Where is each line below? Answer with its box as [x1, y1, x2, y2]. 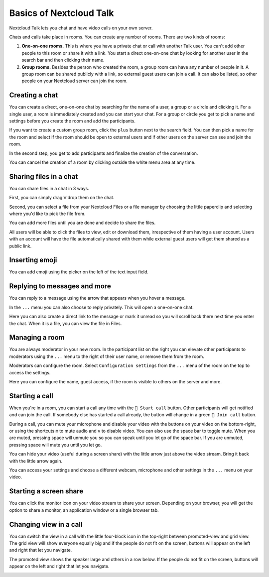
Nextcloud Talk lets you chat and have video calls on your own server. [9, 25, 153, 31]
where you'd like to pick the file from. [9, 211, 86, 217]
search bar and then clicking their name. [21, 57, 105, 63]
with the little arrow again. [9, 458, 62, 464]
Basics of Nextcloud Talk [9, 7, 114, 18]
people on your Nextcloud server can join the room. [21, 78, 128, 84]
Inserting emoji [9, 256, 57, 264]
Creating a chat [9, 91, 58, 100]
